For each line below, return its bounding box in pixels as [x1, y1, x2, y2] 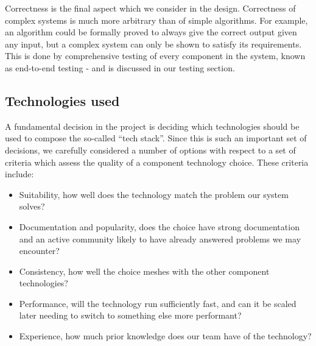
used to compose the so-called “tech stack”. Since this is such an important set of [5, 132, 307, 144]
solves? [19, 200, 45, 213]
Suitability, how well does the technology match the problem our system [19, 188, 289, 200]
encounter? [19, 244, 60, 257]
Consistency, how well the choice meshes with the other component [19, 264, 270, 277]
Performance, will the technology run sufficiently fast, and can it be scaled [19, 297, 297, 309]
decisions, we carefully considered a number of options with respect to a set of [5, 143, 296, 156]
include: [5, 168, 34, 180]
